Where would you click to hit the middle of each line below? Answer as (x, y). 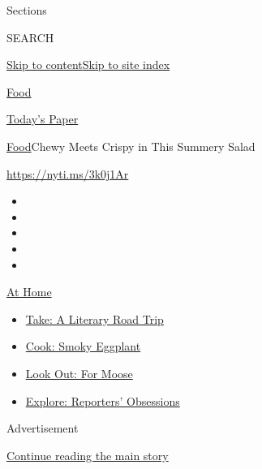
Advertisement (43, 428)
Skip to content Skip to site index (88, 65)
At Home (29, 292)
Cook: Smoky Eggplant (83, 346)
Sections (27, 10)
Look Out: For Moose (79, 373)
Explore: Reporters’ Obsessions (103, 400)
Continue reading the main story (88, 455)
